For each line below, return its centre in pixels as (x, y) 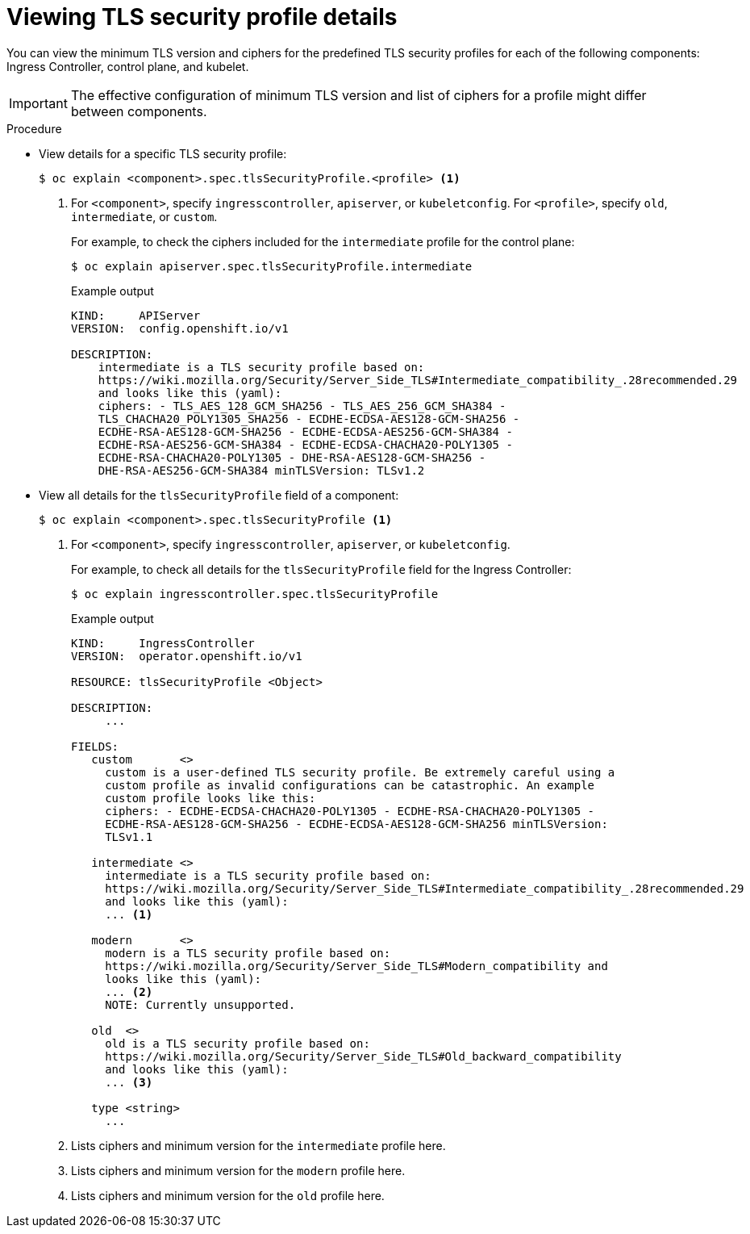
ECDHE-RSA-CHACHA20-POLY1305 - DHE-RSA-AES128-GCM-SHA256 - (292, 457)
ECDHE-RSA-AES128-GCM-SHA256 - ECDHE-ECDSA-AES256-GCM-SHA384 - (305, 431)
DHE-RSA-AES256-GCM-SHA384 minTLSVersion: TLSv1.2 (261, 470)
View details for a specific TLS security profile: (163, 153)
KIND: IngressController (163, 643)
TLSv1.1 (129, 837)
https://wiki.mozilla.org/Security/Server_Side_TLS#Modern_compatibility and (356, 966)
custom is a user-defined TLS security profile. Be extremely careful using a (360, 772)
